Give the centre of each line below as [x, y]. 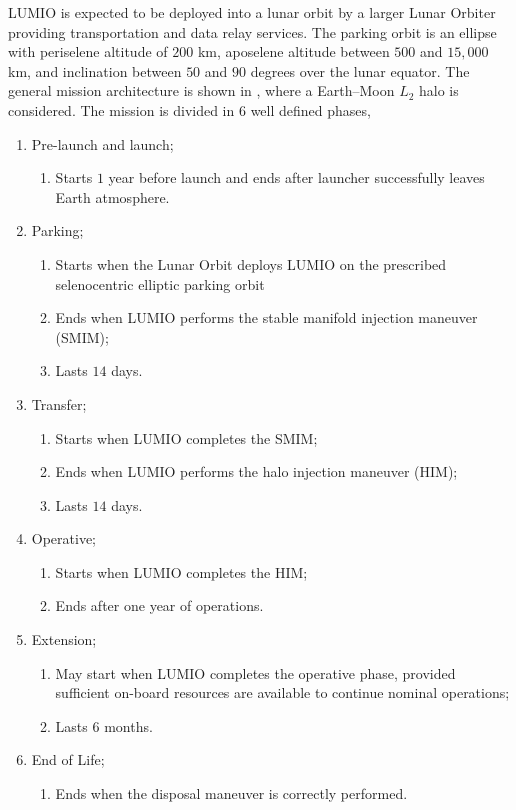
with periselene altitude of [88, 51]
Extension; [64, 639]
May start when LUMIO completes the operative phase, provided [255, 672]
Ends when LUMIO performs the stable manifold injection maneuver [266, 317]
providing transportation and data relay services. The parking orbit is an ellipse [252, 31]
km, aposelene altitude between [293, 51]
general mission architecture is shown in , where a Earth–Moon [201, 90]
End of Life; [68, 759]
